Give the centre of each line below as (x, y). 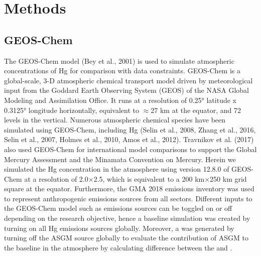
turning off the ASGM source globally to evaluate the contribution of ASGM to (126, 238)
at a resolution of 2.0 (56, 178)
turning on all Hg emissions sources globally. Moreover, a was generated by (119, 228)
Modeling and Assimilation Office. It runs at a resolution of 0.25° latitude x (120, 100)
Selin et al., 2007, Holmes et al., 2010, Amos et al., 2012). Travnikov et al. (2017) (129, 139)
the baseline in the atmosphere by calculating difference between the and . (118, 247)
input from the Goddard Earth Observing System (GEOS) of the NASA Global (126, 90)
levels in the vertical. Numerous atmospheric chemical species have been (115, 120)
